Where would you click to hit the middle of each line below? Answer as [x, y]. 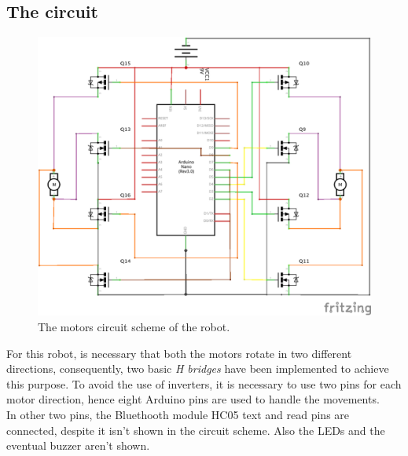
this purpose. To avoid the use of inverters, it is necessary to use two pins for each [204, 383]
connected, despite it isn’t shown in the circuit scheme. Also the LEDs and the [196, 430]
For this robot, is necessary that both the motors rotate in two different [179, 353]
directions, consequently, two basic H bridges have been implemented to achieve [198, 368]
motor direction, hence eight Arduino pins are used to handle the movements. [193, 399]
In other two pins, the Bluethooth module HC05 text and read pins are [178, 415]
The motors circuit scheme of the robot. [134, 327]
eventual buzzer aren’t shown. [78, 445]
